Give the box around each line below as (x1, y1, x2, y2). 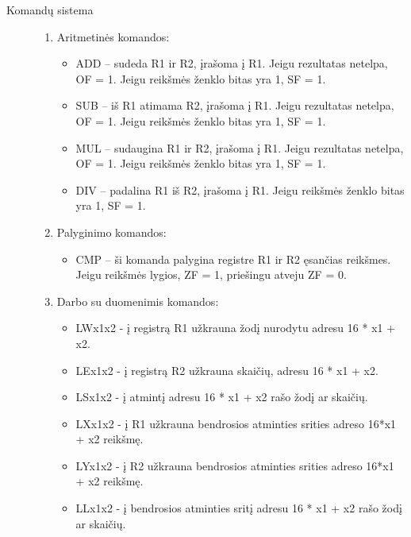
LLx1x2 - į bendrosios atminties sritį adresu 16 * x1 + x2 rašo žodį (75, 500, 402, 516)
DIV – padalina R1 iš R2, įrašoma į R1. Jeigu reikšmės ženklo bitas (75, 181, 405, 198)
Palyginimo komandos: (56, 223, 167, 240)
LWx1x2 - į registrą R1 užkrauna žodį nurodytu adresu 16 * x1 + (75, 319, 396, 336)
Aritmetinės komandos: (56, 28, 170, 44)
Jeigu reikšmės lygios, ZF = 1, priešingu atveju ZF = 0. (75, 266, 347, 283)
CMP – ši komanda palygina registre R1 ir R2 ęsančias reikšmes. (75, 250, 391, 267)
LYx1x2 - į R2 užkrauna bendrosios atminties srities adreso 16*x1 (75, 457, 394, 473)
